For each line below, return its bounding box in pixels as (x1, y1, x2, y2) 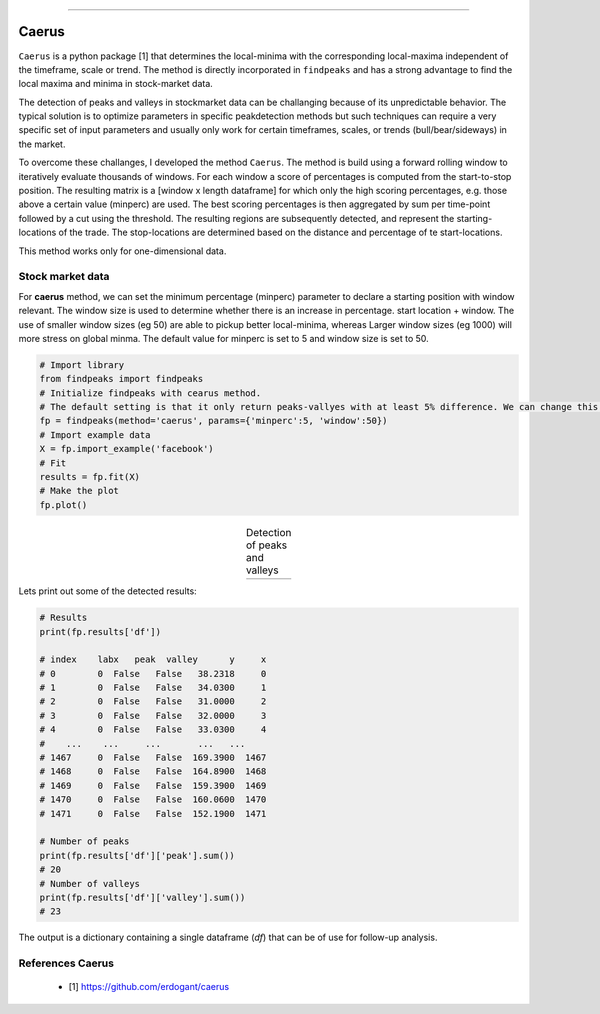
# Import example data (39, 429, 151, 440)
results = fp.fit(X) (39, 471, 140, 483)
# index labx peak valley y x (39, 654, 267, 665)
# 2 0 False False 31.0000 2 (39, 696, 267, 707)
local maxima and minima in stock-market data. (18, 78, 214, 90)
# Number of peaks (39, 836, 130, 847)
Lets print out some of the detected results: (18, 585, 197, 597)
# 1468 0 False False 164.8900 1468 (39, 766, 267, 777)
